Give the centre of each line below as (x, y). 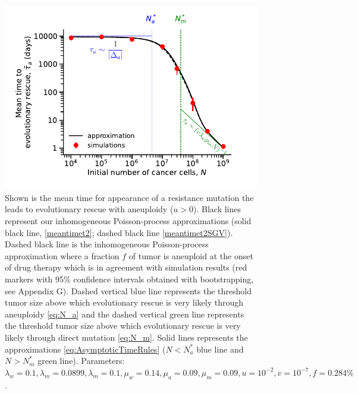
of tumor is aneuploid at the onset (191, 255)
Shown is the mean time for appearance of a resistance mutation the (129, 197)
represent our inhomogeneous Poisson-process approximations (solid (128, 221)
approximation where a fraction (62, 255)
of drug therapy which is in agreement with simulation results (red (126, 267)
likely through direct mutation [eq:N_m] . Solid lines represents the (126, 337)
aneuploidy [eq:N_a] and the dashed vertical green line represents (125, 314)
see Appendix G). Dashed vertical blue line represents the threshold (128, 290)
